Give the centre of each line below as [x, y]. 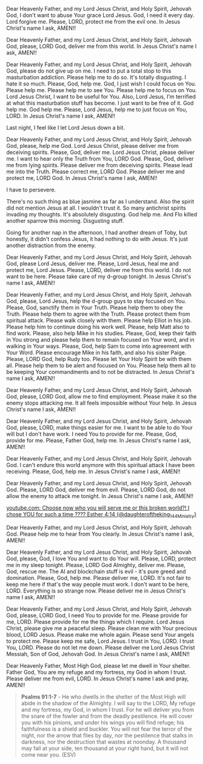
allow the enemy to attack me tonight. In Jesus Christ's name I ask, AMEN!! [100, 496]
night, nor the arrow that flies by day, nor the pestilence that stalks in [107, 735]
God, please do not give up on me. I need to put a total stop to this [89, 71]
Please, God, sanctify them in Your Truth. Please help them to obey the [95, 307]
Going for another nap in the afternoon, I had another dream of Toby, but [97, 232]
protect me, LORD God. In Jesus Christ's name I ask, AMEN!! [82, 178]
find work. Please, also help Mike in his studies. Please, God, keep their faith [101, 333]
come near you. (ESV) [48, 754]
